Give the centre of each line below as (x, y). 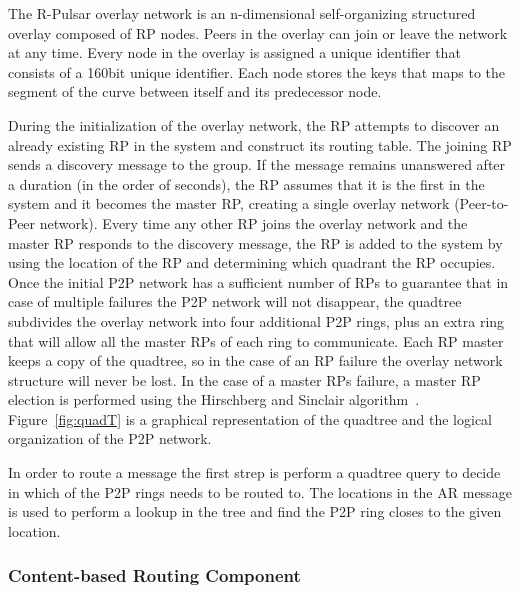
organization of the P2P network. (110, 438)
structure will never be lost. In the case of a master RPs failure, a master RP (244, 379)
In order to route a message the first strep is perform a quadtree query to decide (254, 472)
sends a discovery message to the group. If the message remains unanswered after (257, 164)
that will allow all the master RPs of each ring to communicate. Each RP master (256, 340)
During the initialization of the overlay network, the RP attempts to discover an (254, 124)
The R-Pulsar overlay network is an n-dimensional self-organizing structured (242, 13)
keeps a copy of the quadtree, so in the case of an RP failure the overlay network (255, 360)
